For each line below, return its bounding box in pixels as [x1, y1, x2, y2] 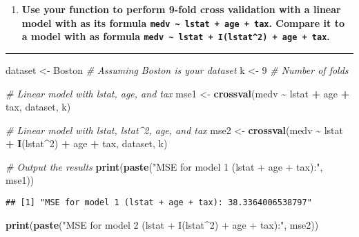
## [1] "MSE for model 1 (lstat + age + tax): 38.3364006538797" [6, 198, 312, 208]
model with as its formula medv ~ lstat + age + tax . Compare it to [21, 15, 345, 30]
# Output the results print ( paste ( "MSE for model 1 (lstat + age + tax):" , [6, 159, 323, 173]
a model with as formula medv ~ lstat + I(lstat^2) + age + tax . [21, 29, 330, 44]
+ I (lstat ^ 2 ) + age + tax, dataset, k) [6, 136, 168, 151]
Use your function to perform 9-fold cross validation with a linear [21, 2, 341, 16]
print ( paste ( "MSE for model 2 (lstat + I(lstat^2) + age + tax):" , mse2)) [6, 217, 319, 231]
